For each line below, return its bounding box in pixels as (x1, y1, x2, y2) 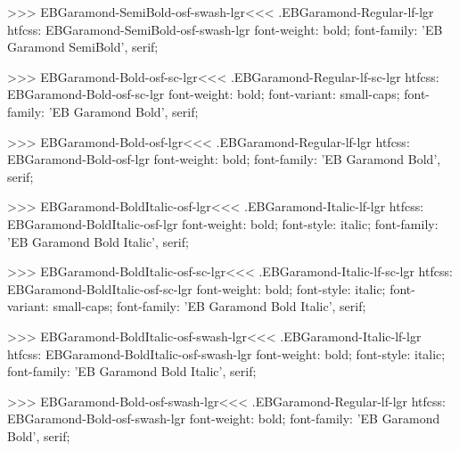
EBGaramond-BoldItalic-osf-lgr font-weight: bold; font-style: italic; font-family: (7, 214, 439, 233)
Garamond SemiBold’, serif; (7, 37, 159, 56)
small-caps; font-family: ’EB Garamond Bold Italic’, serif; (53, 297, 366, 316)
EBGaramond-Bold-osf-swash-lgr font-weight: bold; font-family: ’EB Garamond (7, 409, 440, 428)
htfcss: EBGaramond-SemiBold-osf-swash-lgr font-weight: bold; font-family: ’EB (7, 20, 443, 38)
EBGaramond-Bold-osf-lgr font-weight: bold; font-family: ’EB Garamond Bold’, (7, 150, 441, 168)
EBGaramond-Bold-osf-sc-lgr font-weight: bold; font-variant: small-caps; (7, 85, 400, 103)
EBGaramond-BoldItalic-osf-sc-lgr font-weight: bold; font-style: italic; (7, 279, 386, 298)
